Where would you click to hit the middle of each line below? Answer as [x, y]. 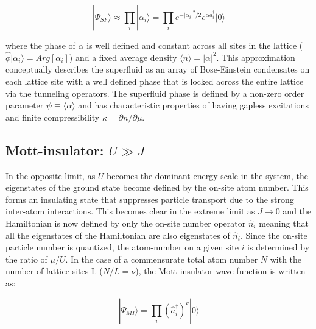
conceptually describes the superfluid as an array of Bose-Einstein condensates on [158, 69]
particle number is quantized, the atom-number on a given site [122, 247]
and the [297, 211]
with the [286, 259]
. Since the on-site [274, 235]
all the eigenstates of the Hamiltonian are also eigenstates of [118, 235]
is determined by [279, 247]
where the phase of [40, 45]
